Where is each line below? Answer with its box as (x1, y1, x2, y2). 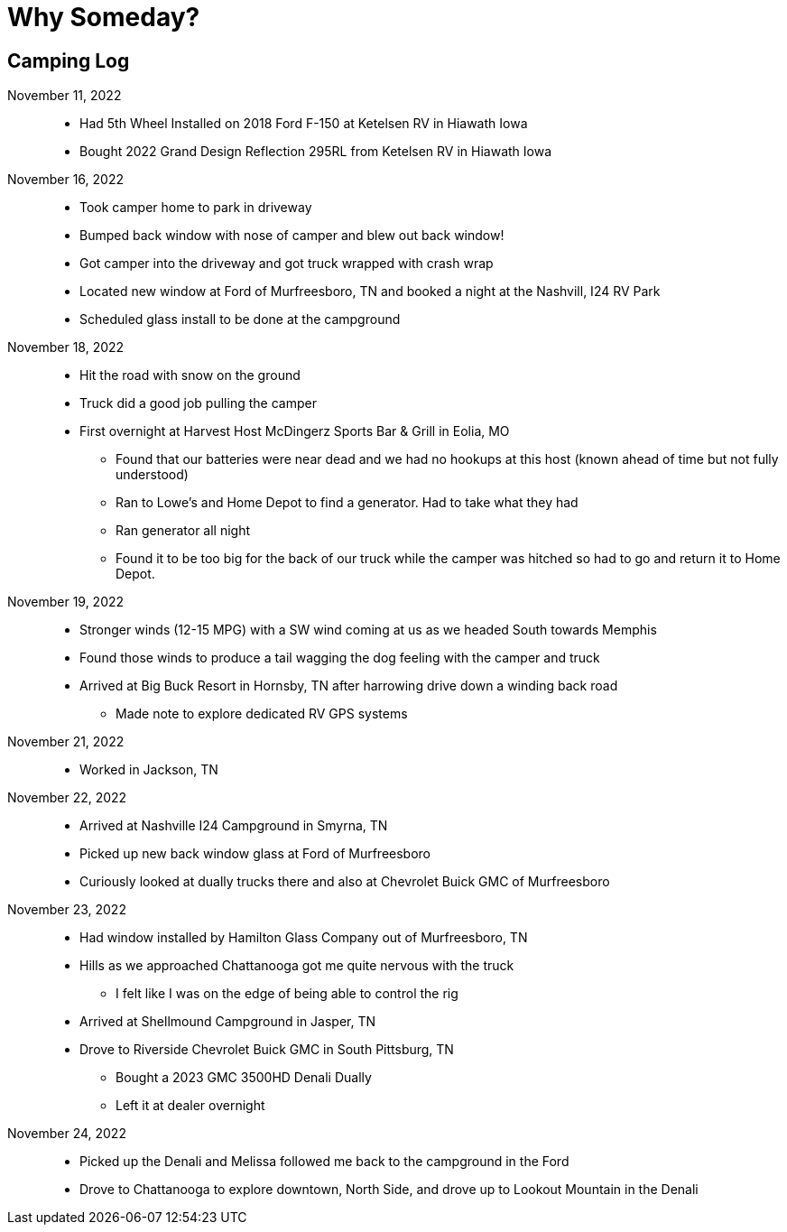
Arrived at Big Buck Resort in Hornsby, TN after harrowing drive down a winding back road (79, 678, 618, 694)
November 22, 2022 (7, 790, 127, 806)
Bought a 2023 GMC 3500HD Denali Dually (116, 1070, 372, 1086)
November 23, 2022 (7, 902, 126, 918)
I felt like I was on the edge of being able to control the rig (116, 986, 458, 1002)
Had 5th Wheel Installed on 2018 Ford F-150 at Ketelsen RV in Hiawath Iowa (79, 116, 528, 132)
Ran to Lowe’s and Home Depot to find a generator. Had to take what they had (116, 495, 579, 511)
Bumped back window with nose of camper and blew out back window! (79, 227, 505, 244)
